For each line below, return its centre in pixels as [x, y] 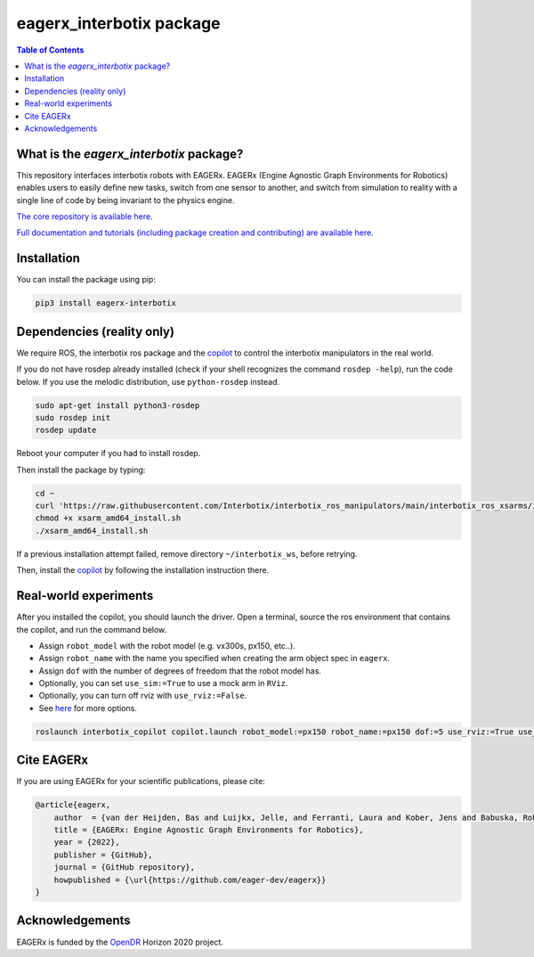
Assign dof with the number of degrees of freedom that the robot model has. [180, 671]
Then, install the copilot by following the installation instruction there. [143, 570]
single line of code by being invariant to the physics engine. [125, 200]
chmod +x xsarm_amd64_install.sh [108, 518]
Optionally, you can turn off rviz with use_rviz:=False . [143, 696]
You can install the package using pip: [86, 280]
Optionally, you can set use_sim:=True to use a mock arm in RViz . [163, 683]
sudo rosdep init [73, 417]
